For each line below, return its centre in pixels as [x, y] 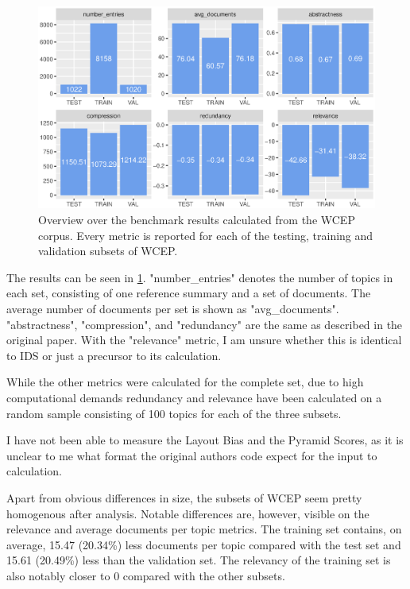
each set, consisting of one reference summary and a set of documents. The [189, 293]
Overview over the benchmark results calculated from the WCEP [197, 220]
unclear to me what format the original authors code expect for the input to [192, 455]
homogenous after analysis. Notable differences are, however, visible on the [188, 513]
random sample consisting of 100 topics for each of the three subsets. [174, 413]
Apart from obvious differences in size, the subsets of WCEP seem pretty [184, 497]
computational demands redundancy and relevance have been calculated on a [194, 397]
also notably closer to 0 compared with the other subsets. [146, 575]
